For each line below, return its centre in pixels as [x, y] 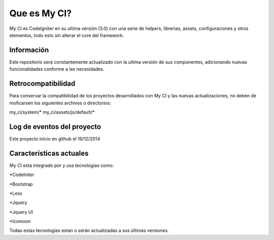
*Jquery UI [21, 212]
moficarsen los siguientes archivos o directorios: [60, 103]
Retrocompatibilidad [42, 84]
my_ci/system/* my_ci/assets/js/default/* [52, 112]
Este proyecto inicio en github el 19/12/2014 [55, 139]
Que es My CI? [41, 13]
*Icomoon [20, 221]
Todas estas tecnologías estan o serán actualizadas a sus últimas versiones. [89, 230]
